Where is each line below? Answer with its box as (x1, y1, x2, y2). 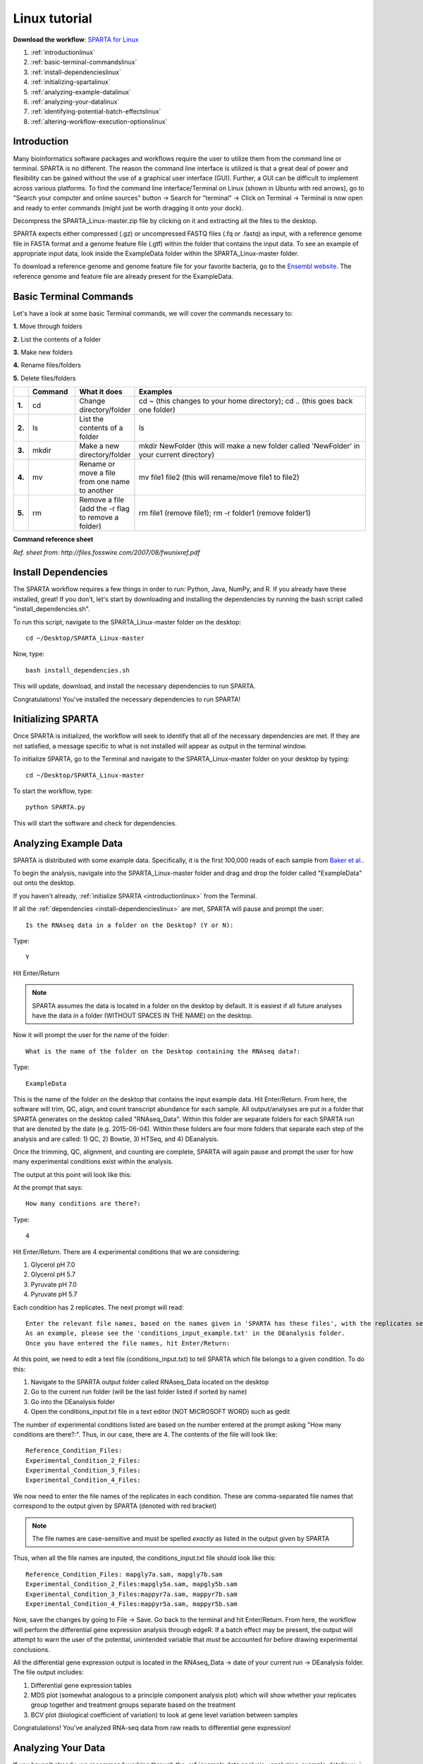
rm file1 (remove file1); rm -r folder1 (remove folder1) (138, 508, 312, 518)
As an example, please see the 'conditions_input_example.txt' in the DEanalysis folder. (25, 1329, 345, 1337)
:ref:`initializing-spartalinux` (30, 78, 111, 86)
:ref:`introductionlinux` (30, 48, 95, 56)
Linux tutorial (13, 11, 92, 26)
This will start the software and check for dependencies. (13, 818, 177, 827)
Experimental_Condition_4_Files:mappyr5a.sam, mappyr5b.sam (25, 1600, 238, 1608)
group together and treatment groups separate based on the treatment (30, 1700, 236, 1709)
